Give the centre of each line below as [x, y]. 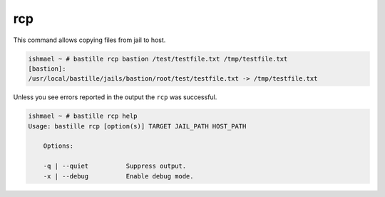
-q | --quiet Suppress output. [115, 166]
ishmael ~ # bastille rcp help [83, 116]
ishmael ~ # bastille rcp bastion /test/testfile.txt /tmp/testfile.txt [158, 59]
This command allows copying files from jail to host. [89, 40]
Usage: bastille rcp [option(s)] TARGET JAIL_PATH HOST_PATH [137, 126]
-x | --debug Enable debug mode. [118, 176]
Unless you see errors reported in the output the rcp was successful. [115, 97]
